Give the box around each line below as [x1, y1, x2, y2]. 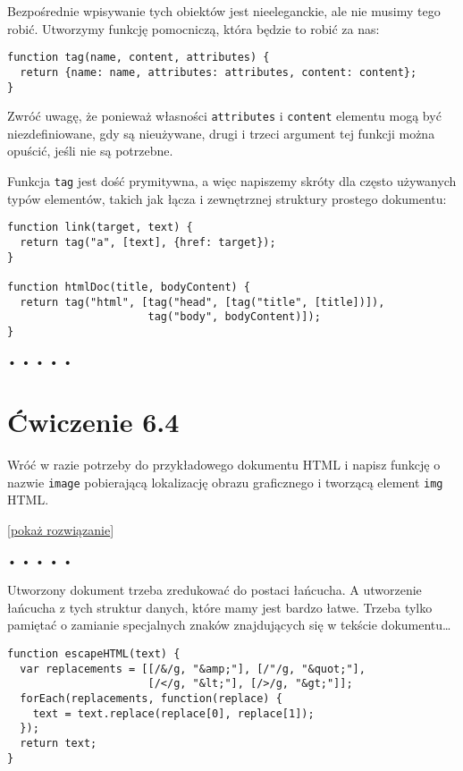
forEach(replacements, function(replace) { [20, 692, 282, 705]
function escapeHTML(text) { [7, 648, 181, 661]
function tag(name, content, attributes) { [7, 51, 270, 64]
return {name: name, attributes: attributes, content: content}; [20, 65, 417, 79]
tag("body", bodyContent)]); [147, 310, 321, 324]
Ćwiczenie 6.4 [7, 403, 180, 440]
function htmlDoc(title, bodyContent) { [7, 280, 251, 293]
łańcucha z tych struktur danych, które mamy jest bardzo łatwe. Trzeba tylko [7, 597, 433, 616]
